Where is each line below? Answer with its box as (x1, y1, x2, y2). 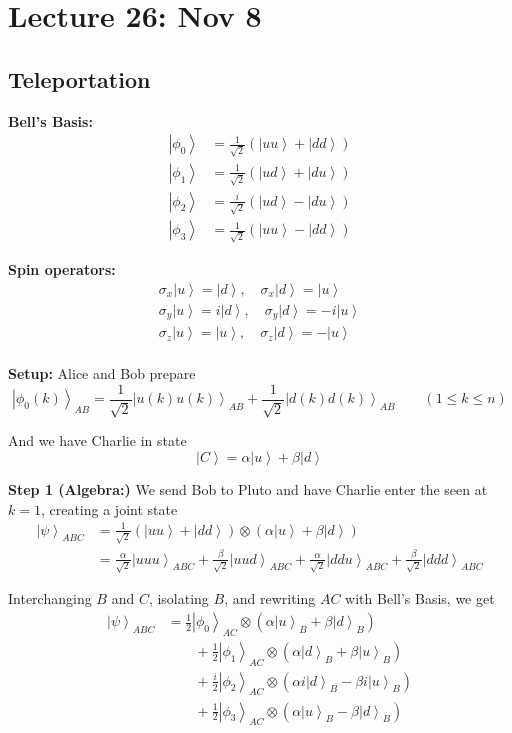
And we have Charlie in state (8, 430, 187, 451)
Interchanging (8, 588, 92, 609)
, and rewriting (224, 588, 316, 609)
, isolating (148, 588, 209, 609)
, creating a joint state (40, 498, 178, 519)
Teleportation (8, 63, 151, 94)
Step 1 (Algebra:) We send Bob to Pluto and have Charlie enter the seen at (8, 478, 488, 499)
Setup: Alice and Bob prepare (8, 363, 196, 384)
